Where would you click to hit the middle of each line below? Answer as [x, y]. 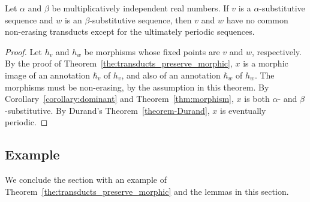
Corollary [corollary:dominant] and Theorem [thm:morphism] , [119, 99]
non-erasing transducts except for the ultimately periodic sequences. [130, 31]
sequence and [29, 19]
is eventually [243, 110]
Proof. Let [23, 51]
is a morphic [266, 63]
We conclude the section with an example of [86, 180]
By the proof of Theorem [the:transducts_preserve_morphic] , [119, 63]
